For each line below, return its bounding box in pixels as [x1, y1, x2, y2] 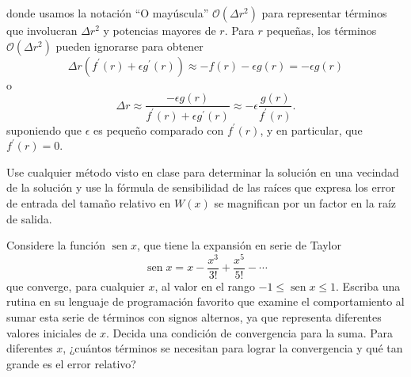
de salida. [6, 210, 52, 227]
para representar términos [261, 5, 387, 21]
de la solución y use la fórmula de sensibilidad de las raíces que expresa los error [6, 179, 396, 196]
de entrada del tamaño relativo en [6, 194, 171, 211]
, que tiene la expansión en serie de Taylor [136, 237, 341, 253]
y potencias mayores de [103, 22, 216, 38]
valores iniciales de [6, 324, 97, 341]
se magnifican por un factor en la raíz [214, 194, 397, 211]
